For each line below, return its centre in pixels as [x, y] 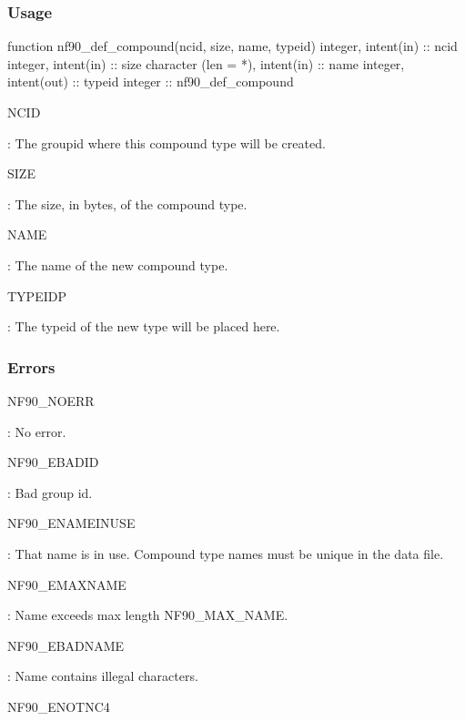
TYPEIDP [37, 295]
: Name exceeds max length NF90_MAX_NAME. [148, 615]
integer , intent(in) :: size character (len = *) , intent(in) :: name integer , [206, 63]
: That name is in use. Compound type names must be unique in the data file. [226, 553]
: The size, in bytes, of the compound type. [127, 203]
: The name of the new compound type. [118, 264]
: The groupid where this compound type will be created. [167, 142]
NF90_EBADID [53, 462]
